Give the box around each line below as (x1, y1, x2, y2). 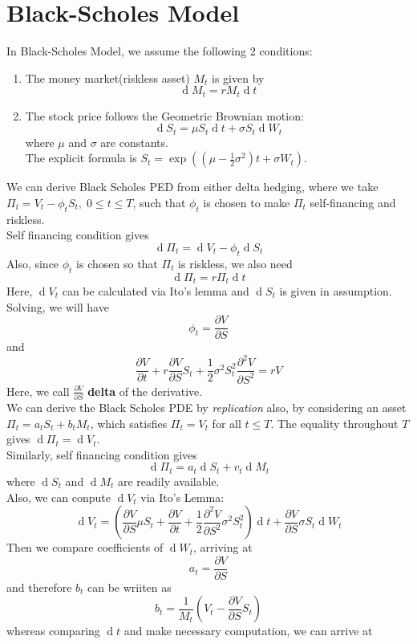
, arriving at (193, 539, 253, 556)
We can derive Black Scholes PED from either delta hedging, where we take (6, 178, 379, 195)
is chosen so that (76, 255, 158, 271)
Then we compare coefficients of (6, 539, 164, 556)
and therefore (6, 578, 72, 595)
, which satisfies (90, 414, 168, 431)
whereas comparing (6, 622, 100, 639)
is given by (212, 69, 265, 86)
